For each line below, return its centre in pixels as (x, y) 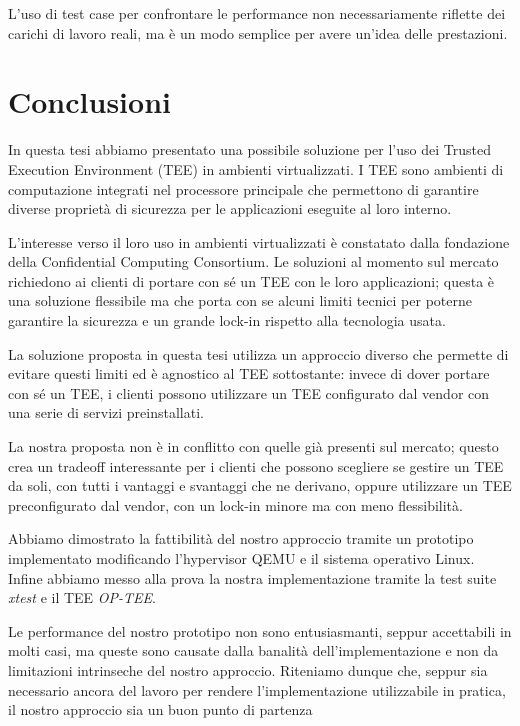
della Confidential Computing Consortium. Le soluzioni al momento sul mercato (253, 261)
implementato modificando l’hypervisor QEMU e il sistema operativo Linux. (241, 558)
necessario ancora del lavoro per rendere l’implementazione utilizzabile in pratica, (257, 689)
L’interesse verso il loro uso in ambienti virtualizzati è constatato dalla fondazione (259, 241)
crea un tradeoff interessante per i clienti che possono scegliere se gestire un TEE (256, 465)
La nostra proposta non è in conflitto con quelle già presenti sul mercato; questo (253, 446)
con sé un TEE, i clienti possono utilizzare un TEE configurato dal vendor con (249, 392)
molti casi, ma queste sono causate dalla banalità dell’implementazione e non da (253, 650)
